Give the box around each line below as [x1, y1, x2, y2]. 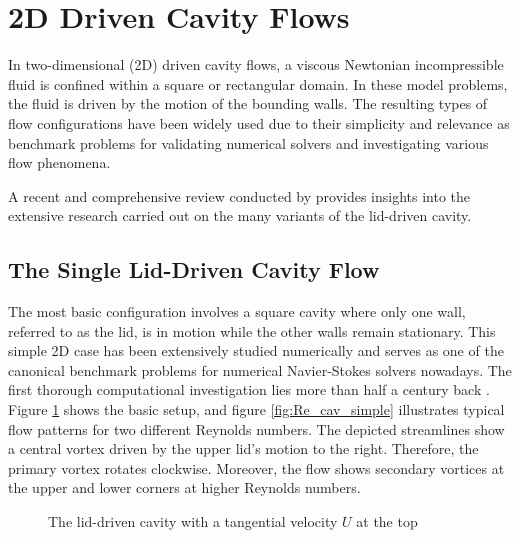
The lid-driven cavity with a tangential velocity [48, 511, 338, 532]
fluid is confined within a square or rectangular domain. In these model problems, [8, 73, 508, 94]
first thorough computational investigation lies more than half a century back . [8, 379, 490, 400]
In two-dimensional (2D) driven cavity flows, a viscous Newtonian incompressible [8, 54, 504, 75]
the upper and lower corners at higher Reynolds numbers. [8, 477, 361, 498]
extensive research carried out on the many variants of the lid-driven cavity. [8, 205, 472, 226]
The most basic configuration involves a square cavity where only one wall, [8, 301, 466, 322]
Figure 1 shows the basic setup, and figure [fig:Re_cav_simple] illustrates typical [8, 399, 505, 420]
